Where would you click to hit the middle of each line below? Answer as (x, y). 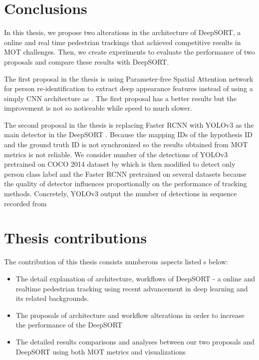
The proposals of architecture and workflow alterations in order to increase (130, 315)
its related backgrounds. (52, 298)
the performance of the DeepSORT (69, 325)
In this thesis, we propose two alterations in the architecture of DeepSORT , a (123, 32)
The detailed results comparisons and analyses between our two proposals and (135, 341)
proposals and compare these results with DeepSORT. (87, 61)
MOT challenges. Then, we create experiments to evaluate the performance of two (129, 52)
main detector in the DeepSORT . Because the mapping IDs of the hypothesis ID (128, 134)
